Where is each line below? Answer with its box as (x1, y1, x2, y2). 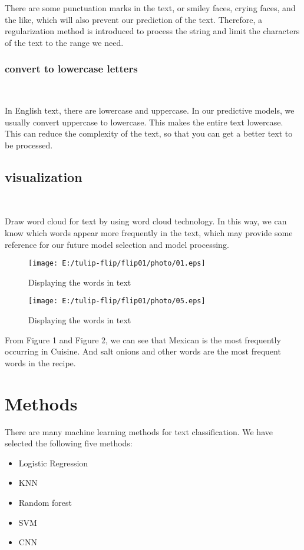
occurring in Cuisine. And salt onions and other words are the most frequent (5, 345, 281, 357)
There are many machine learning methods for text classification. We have (5, 425, 273, 438)
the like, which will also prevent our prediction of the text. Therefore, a (5, 13, 262, 25)
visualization (5, 167, 82, 185)
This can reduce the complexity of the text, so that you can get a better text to (5, 127, 293, 140)
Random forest (18, 496, 72, 508)
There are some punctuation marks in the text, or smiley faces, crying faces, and (5, 2, 296, 14)
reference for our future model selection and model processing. (5, 238, 229, 250)
